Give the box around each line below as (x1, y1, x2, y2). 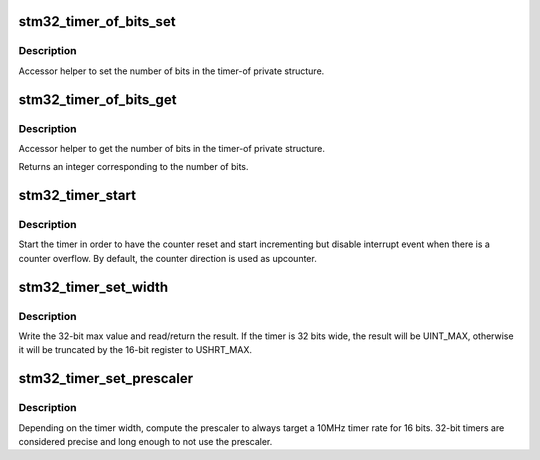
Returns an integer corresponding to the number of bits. (18, 161, 249, 173)
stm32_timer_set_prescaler (18, 370, 194, 387)
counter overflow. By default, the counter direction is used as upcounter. (18, 252, 317, 264)
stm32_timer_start (18, 187, 137, 204)
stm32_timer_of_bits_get (18, 91, 177, 108)
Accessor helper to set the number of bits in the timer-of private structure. (18, 65, 325, 77)
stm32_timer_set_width (18, 278, 169, 295)
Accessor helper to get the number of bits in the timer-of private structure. (18, 142, 325, 154)
